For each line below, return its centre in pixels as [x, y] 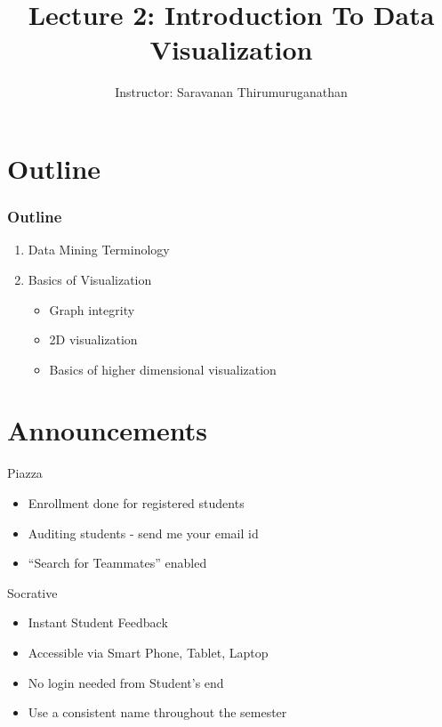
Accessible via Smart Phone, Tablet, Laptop [148, 652]
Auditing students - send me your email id [143, 533]
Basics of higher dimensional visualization [163, 369]
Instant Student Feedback [98, 622]
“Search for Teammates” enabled [117, 563]
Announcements [107, 430]
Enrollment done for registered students [136, 503]
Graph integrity [92, 309]
